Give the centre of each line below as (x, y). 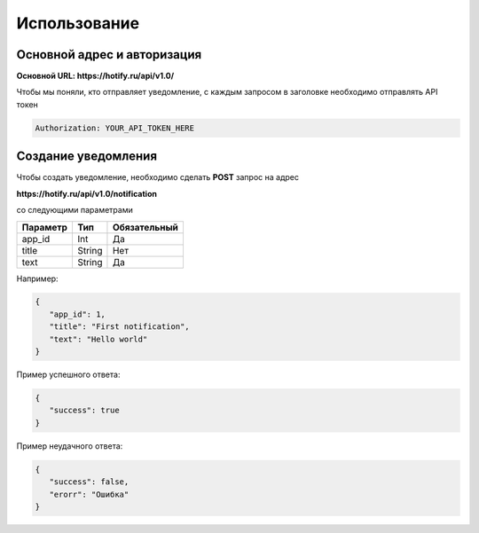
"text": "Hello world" (98, 339)
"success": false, (89, 482)
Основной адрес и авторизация (109, 55)
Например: (37, 278)
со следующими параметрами (75, 210)
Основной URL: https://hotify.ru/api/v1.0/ (95, 76)
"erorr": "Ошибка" (89, 494)
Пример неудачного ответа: (70, 446)
